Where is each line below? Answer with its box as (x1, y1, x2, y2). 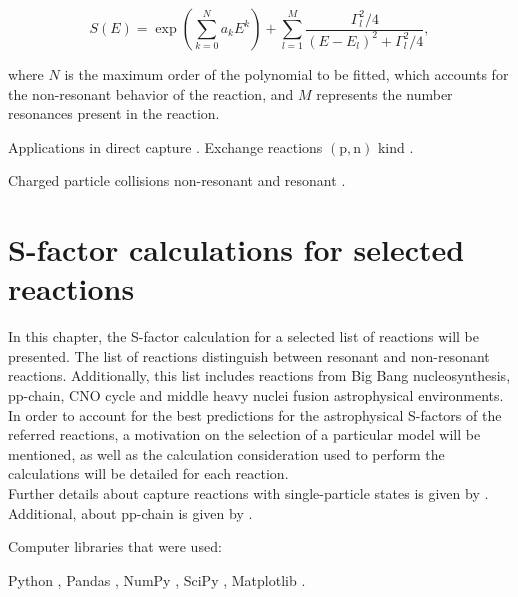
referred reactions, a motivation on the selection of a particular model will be (8, 424, 481, 445)
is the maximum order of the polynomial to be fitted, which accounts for (64, 64, 509, 84)
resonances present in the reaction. (8, 103, 220, 124)
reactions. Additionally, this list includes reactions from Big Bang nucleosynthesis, (8, 365, 511, 386)
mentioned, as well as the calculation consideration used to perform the (8, 443, 445, 464)
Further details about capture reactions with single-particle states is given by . (8, 483, 489, 504)
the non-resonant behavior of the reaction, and (8, 83, 294, 104)
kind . (377, 136, 414, 157)
